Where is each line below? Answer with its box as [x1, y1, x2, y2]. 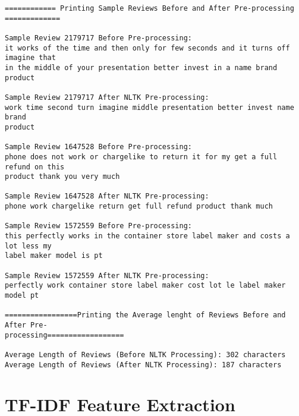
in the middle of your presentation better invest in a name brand [5, 63, 278, 72]
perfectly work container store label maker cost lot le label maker [5, 281, 286, 290]
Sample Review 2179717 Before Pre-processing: [5, 33, 192, 42]
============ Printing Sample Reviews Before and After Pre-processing [5, 4, 294, 12]
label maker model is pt [5, 251, 103, 260]
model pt [5, 291, 39, 300]
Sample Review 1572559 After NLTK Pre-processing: [5, 271, 209, 280]
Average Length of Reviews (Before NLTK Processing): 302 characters [5, 350, 286, 359]
